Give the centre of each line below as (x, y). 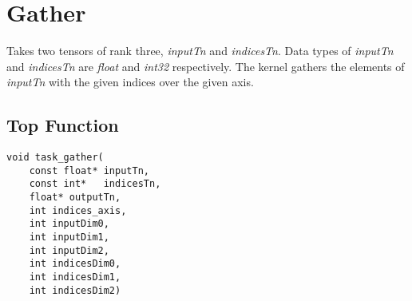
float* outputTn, (75, 198)
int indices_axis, (78, 210)
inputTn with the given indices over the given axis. (130, 82)
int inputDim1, (69, 238)
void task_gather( (55, 158)
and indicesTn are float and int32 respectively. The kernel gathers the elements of (206, 66)
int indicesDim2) (75, 290)
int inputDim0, (69, 224)
